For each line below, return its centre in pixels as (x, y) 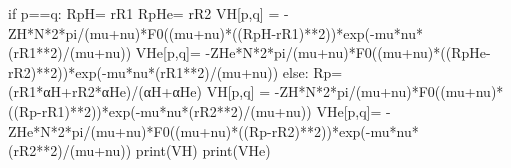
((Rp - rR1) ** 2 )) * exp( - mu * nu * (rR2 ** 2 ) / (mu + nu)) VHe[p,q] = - (199, 110)
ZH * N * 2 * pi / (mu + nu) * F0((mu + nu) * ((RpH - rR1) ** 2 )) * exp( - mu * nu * (215, 32)
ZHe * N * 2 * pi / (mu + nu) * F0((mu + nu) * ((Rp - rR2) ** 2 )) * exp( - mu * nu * (213, 130)
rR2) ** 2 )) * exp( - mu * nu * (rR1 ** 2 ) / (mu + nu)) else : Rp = (175, 71)
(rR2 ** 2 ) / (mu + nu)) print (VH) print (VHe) (139, 150)
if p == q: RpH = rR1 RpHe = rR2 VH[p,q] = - (148, 13)
